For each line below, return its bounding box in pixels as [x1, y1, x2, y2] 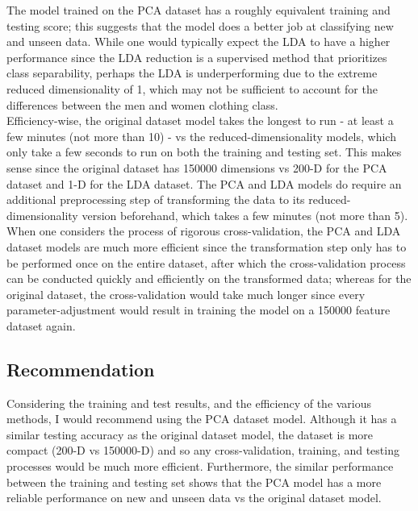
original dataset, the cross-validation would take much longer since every [6, 285, 366, 302]
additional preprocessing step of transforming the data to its [6, 191, 305, 208]
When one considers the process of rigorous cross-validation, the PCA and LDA [6, 222, 401, 239]
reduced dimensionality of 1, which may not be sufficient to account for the [6, 80, 378, 97]
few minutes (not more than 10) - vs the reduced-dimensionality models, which [6, 127, 396, 144]
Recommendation [6, 356, 155, 381]
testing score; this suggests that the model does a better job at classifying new [6, 17, 394, 34]
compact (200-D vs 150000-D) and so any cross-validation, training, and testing [6, 442, 399, 459]
